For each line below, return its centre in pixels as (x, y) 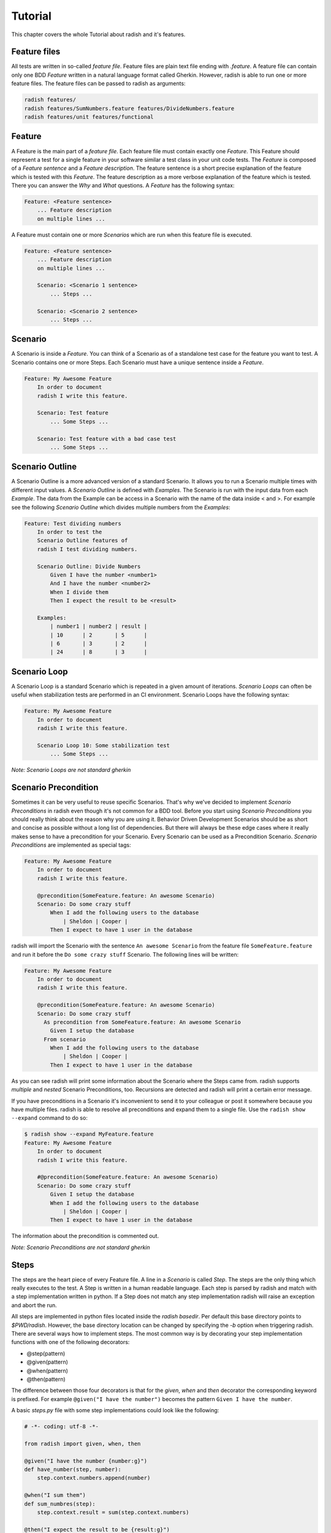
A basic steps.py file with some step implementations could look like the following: (115, 1410)
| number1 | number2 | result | (98, 626)
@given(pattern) (48, 1362)
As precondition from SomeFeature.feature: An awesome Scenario (143, 1022)
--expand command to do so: (50, 1118)
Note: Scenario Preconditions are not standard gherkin (81, 1247)
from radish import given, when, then (82, 1443)
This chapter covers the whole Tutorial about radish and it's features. (98, 34)
